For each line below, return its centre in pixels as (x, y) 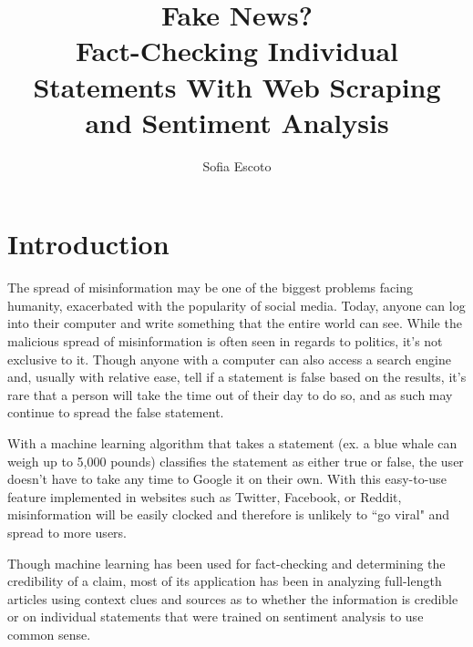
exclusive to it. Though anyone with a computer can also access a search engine (229, 359)
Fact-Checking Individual (237, 51)
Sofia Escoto (237, 165)
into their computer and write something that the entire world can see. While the (235, 323)
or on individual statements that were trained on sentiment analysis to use (216, 616)
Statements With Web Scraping (237, 86)
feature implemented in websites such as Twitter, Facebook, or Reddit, (205, 496)
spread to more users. (67, 532)
